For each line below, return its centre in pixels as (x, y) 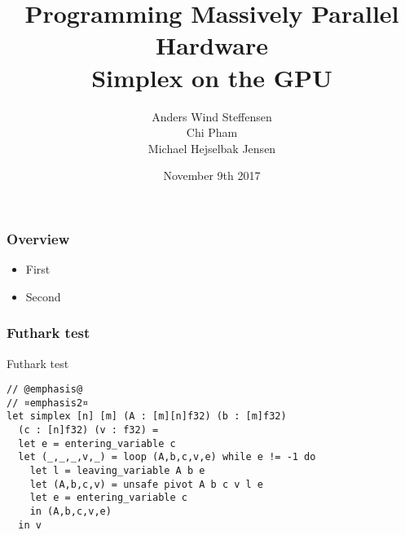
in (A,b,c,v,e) (70, 512)
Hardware (212, 45)
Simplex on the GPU (212, 77)
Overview (38, 238)
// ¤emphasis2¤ (48, 403)
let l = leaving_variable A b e (117, 471)
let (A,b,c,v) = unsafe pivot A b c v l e (146, 484)
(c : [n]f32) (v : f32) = (88, 430)
